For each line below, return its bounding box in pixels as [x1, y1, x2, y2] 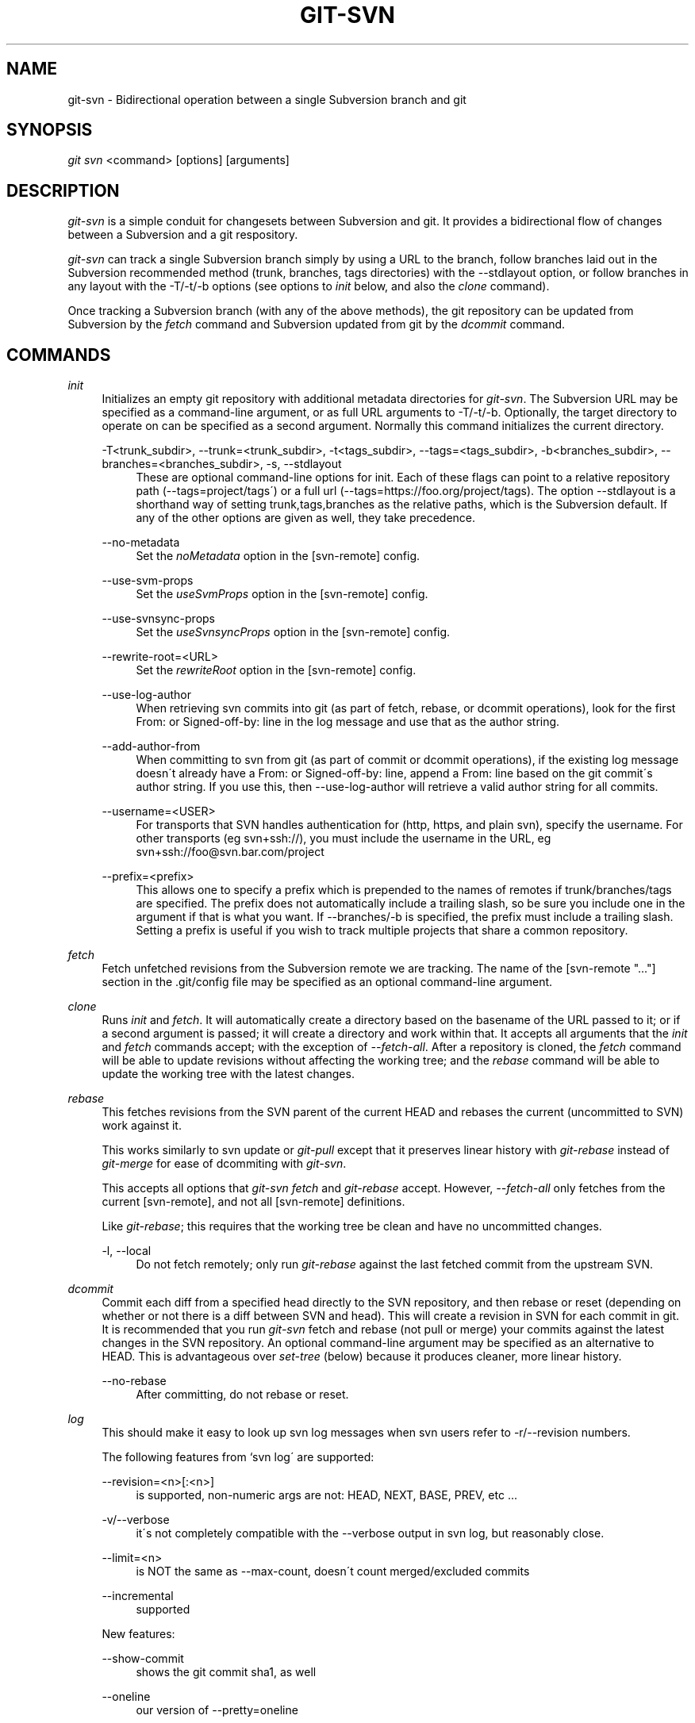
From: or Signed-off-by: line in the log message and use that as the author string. [136, 715, 560, 729]
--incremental [102, 1589, 174, 1603]
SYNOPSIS [6, 120, 93, 140]
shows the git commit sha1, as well [136, 1665, 317, 1679]
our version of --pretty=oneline [136, 1703, 298, 1717]
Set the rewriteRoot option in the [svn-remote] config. [136, 663, 417, 677]
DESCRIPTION [6, 180, 120, 201]
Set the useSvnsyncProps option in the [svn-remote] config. [136, 625, 451, 639]
